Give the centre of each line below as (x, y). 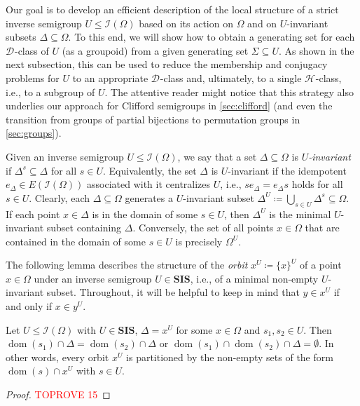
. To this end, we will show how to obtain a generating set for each (212, 37)
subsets (21, 37)
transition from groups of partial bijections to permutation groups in (153, 119)
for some (194, 329)
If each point (33, 214)
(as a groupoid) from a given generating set (155, 50)
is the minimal (300, 214)
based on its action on (186, 23)
